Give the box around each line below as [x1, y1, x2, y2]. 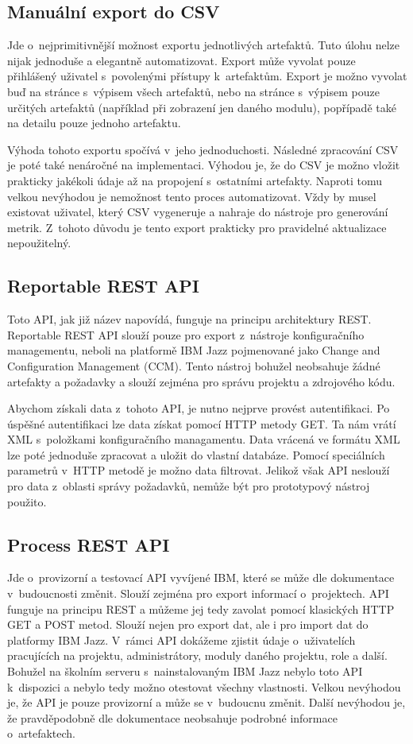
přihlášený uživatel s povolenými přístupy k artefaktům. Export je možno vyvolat [7, 68, 407, 84]
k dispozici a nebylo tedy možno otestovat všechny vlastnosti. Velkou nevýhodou [7, 678, 401, 695]
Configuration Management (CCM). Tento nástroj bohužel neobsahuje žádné [7, 357, 380, 374]
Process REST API [7, 532, 170, 556]
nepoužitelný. [7, 234, 71, 251]
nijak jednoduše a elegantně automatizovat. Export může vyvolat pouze [7, 52, 356, 68]
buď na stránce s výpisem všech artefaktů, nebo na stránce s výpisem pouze [7, 83, 380, 99]
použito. [7, 493, 47, 510]
